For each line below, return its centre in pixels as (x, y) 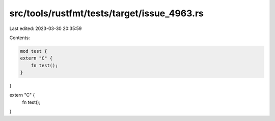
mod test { (34, 51)
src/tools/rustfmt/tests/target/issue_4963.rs (106, 13)
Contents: (20, 38)
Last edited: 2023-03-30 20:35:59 (46, 28)
